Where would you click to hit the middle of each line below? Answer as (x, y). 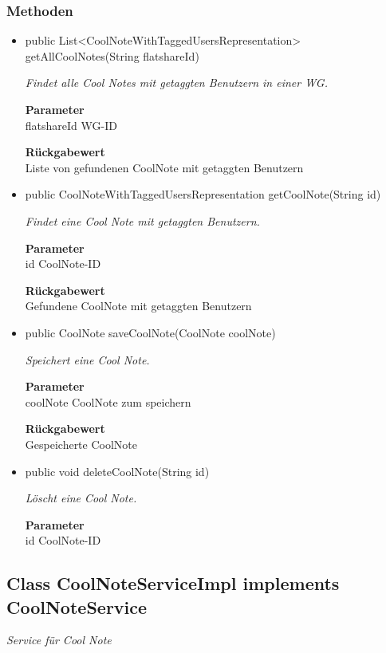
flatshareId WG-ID (71, 125)
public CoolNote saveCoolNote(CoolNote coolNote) (150, 332)
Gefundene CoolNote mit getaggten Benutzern (138, 306)
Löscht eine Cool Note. (81, 498)
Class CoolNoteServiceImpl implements (173, 583)
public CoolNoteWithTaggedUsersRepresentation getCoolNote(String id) (203, 194)
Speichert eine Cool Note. (87, 359)
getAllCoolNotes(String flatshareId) (112, 55)
